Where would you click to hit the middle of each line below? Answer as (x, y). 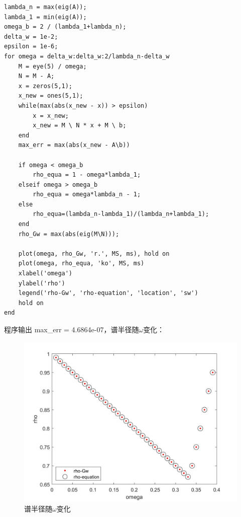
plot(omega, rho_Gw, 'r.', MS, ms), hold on (94, 253)
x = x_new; (51, 116)
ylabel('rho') (42, 283)
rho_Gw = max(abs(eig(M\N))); (69, 234)
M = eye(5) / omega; (52, 66)
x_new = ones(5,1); (51, 96)
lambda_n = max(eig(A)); (45, 7)
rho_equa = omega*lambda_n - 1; (87, 195)
